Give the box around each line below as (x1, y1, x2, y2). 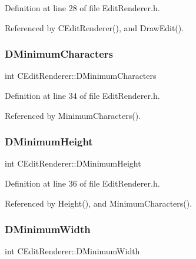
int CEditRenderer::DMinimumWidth (5, 245, 140, 257)
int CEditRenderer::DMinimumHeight (5, 157, 141, 170)
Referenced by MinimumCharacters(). (5, 109, 141, 121)
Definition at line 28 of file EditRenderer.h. (5, 2, 160, 14)
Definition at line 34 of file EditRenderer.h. (5, 89, 160, 101)
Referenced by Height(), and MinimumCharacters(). (5, 197, 192, 209)
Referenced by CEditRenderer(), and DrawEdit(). (5, 21, 184, 34)
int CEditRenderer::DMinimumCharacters (5, 69, 157, 82)
